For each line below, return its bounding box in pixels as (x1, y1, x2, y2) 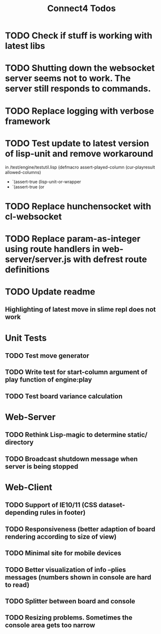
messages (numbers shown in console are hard (5, 573, 151, 581)
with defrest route (73, 254, 147, 264)
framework (5, 116, 50, 126)
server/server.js (5, 254, 72, 264)
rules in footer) (39, 509, 86, 517)
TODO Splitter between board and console (5, 597, 136, 605)
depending (5, 509, 39, 517)
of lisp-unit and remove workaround (5, 148, 154, 159)
